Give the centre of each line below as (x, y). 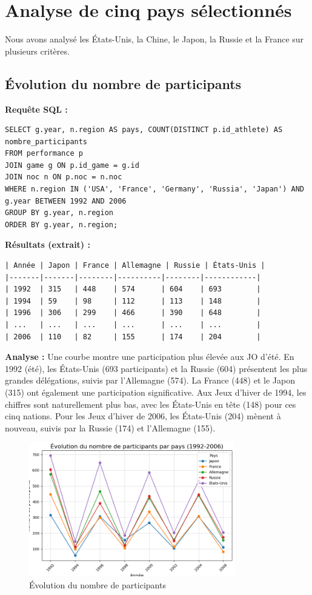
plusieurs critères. (37, 51)
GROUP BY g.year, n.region (59, 213)
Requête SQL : (36, 109)
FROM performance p (44, 154)
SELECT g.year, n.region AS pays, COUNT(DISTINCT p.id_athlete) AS (144, 130)
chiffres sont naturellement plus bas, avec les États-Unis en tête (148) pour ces (151, 404)
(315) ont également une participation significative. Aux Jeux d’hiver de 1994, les (156, 392)
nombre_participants (46, 141)
